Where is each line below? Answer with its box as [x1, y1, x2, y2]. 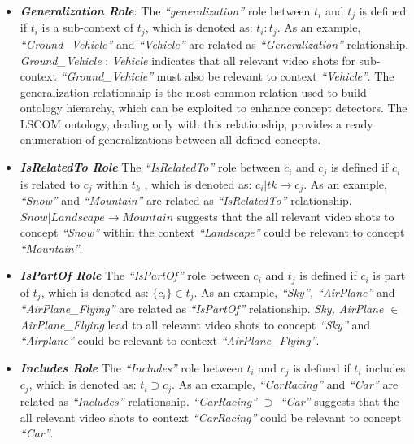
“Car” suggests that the [280, 392, 399, 409]
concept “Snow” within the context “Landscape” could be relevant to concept [20, 224, 405, 241]
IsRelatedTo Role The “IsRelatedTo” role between [20, 159, 281, 176]
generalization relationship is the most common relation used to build [20, 83, 367, 100]
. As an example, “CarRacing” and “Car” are [172, 376, 399, 393]
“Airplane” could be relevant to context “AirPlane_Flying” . [20, 332, 320, 349]
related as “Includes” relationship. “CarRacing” [20, 392, 257, 409]
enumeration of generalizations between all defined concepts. [20, 131, 321, 148]
